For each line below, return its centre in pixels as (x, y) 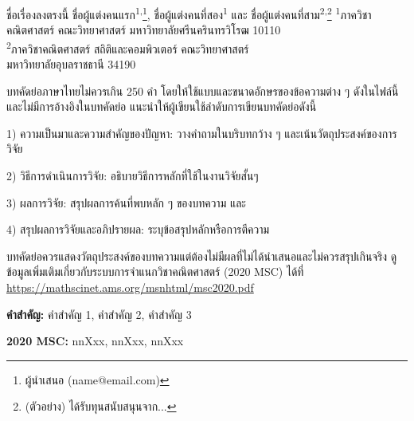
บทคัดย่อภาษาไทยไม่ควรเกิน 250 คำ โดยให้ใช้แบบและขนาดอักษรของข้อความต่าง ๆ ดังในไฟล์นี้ (203, 90)
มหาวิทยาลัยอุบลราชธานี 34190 (71, 64)
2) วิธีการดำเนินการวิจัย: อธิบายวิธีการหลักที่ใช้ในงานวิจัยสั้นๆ (133, 176)
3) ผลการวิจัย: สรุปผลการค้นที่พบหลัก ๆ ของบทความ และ (126, 202)
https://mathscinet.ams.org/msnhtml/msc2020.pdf (130, 287)
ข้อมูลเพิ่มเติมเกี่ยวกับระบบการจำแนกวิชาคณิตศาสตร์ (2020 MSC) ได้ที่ (155, 271)
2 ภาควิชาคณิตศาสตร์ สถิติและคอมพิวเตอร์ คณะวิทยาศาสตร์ (128, 47)
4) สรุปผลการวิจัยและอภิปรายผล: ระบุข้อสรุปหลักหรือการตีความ (138, 229)
